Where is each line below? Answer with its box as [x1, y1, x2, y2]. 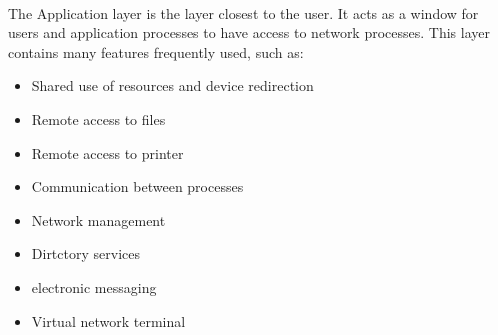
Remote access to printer [31, 142, 184, 163]
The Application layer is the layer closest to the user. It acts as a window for [8, 2, 479, 23]
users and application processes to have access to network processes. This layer [8, 22, 491, 43]
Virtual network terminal [31, 310, 186, 331]
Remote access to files [31, 108, 166, 129]
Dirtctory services [31, 243, 140, 264]
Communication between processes [31, 176, 244, 197]
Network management [31, 209, 166, 230]
